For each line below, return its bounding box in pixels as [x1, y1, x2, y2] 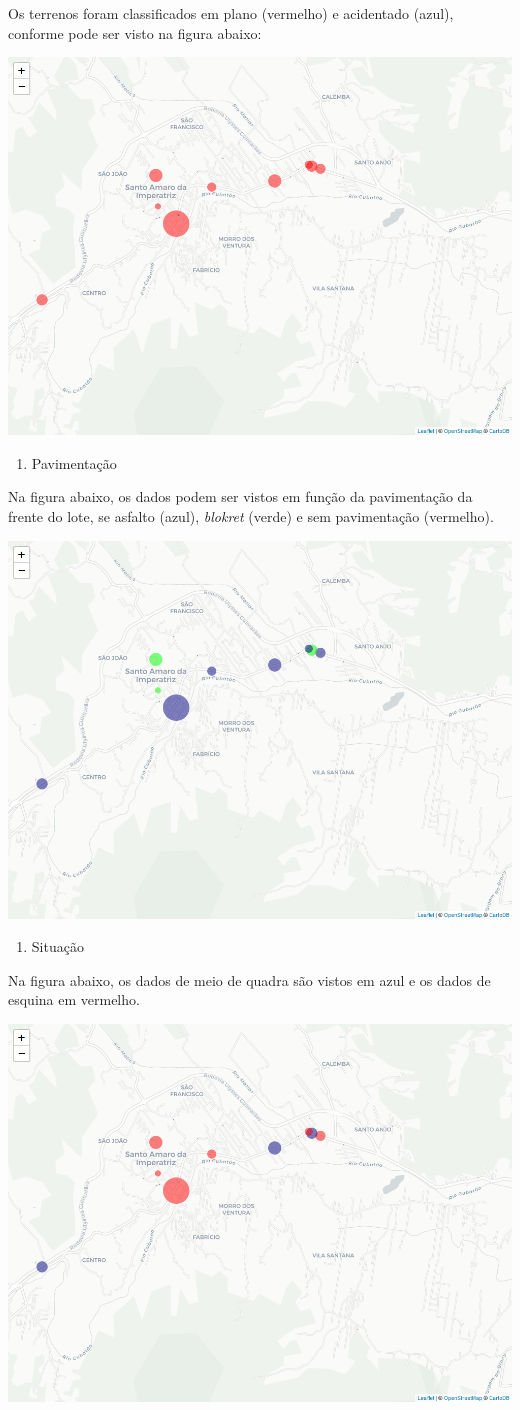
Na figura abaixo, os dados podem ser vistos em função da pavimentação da [8, 486, 473, 507]
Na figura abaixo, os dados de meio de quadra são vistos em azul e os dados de [8, 969, 491, 990]
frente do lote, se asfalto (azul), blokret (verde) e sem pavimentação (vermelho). [8, 505, 494, 526]
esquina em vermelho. [8, 989, 140, 1010]
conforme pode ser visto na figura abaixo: [8, 22, 262, 43]
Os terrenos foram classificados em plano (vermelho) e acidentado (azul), [8, 3, 454, 23]
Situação [31, 936, 84, 957]
